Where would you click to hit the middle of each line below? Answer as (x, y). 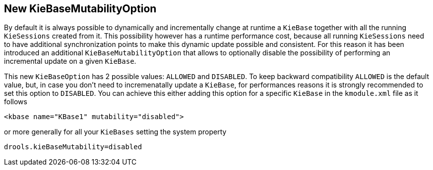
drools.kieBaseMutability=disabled (73, 147)
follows (16, 102)
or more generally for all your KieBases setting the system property (115, 132)
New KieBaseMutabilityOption (80, 9)
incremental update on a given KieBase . (70, 61)
